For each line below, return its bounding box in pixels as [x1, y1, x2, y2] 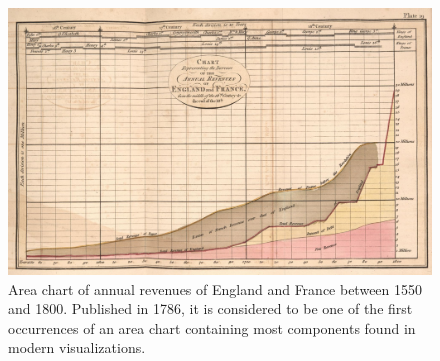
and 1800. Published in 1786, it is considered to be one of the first [8, 298, 413, 319]
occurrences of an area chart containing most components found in [8, 317, 416, 338]
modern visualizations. [8, 337, 146, 358]
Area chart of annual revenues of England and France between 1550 [8, 278, 423, 299]
